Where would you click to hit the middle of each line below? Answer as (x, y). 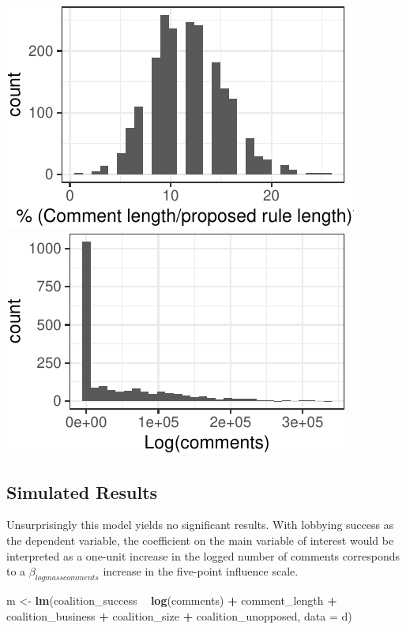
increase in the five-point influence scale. (201, 571)
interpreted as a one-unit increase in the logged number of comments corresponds (203, 555)
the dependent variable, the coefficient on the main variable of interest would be (200, 540)
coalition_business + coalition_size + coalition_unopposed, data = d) (179, 615)
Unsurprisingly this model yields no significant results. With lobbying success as (200, 525)
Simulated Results (82, 491)
